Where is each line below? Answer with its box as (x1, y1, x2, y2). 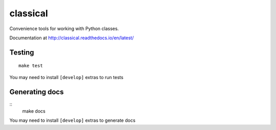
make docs (22, 108, 45, 114)
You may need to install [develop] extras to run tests (9, 74, 124, 80)
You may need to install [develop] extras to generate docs (9, 117, 135, 123)
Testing (9, 48, 34, 57)
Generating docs (9, 87, 64, 96)
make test (18, 63, 43, 69)
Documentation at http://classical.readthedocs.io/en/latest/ (9, 35, 134, 41)
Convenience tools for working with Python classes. (9, 25, 119, 32)
